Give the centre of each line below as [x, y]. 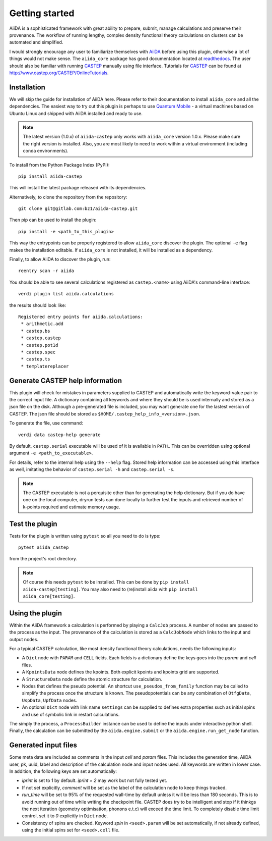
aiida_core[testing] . [49, 596]
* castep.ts [36, 359]
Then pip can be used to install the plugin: [53, 220]
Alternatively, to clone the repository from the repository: [68, 197]
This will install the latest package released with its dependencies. [78, 188]
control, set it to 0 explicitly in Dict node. [65, 816]
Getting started [42, 13]
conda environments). [46, 151]
